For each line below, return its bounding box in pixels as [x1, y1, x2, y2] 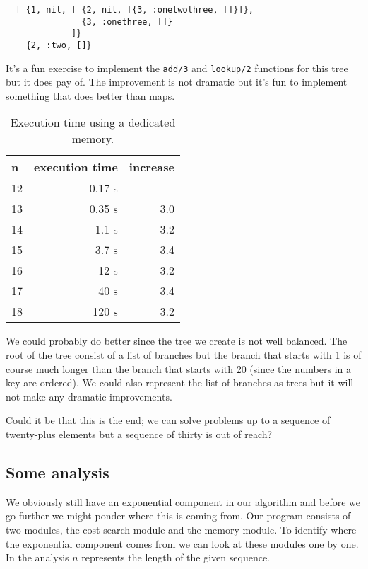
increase [129, 159, 174, 176]
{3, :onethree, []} [81, 16, 173, 27]
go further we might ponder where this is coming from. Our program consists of [6, 508, 351, 523]
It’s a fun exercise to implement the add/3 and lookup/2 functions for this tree [6, 60, 348, 75]
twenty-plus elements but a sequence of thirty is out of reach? [6, 427, 273, 442]
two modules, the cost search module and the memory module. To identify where [6, 522, 357, 537]
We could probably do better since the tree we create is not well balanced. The [6, 333, 348, 348]
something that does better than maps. [6, 88, 175, 103]
